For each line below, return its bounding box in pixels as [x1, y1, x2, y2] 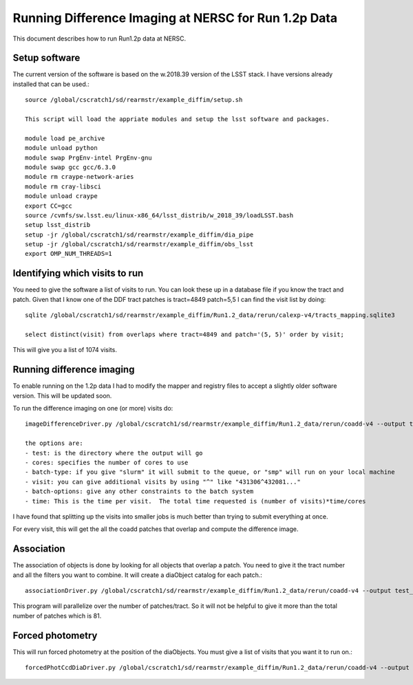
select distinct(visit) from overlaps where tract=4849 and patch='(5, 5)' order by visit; [25, 330, 344, 338]
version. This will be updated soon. [12, 391, 112, 400]
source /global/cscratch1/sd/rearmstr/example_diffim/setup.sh [25, 96, 243, 104]
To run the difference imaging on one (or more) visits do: [12, 404, 173, 413]
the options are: [25, 439, 83, 447]
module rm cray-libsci [25, 182, 102, 191]
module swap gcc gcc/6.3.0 [25, 163, 116, 171]
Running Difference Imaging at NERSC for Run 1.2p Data [12, 10, 338, 25]
